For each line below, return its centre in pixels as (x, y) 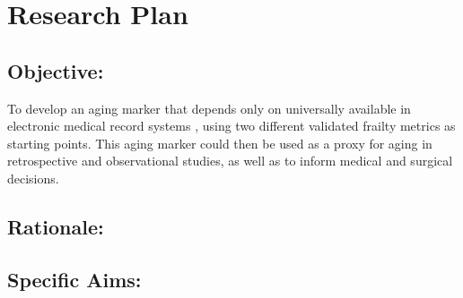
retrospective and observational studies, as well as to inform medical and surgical (230, 161)
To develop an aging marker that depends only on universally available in (209, 108)
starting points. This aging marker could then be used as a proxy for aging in (220, 143)
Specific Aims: (74, 279)
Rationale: (56, 226)
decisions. (33, 178)
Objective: (56, 70)
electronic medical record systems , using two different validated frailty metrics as (231, 126)
